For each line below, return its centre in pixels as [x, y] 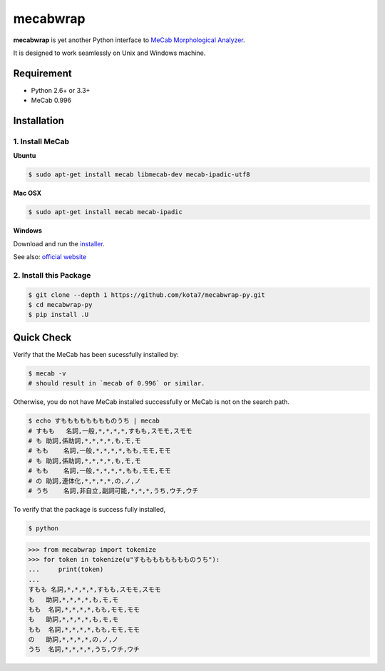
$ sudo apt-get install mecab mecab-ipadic [106, 212]
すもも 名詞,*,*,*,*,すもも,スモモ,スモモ [94, 590]
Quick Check [42, 337]
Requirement [43, 73]
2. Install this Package [52, 275]
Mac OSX [27, 193]
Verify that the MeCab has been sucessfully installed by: [96, 354]
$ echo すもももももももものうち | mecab [94, 421]
